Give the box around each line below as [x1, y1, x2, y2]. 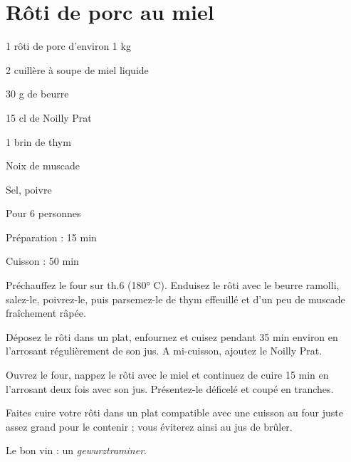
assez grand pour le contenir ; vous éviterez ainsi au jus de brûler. [6, 419, 293, 434]
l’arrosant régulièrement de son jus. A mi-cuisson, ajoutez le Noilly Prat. [6, 343, 323, 358]
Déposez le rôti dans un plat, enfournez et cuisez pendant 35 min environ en [6, 329, 338, 344]
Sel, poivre [6, 182, 52, 196]
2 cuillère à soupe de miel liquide [6, 62, 149, 77]
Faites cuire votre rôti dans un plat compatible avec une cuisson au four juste [6, 405, 344, 420]
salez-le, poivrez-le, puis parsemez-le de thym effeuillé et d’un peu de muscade [6, 291, 345, 306]
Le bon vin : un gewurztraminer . [6, 443, 147, 458]
